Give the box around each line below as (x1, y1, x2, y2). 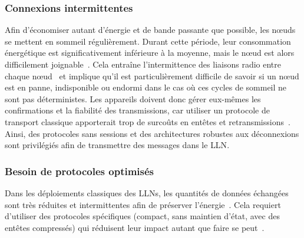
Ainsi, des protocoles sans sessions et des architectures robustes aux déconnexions (5, 127, 299, 139)
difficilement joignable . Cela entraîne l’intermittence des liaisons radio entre (5, 58, 281, 70)
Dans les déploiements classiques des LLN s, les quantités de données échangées (5, 186, 289, 199)
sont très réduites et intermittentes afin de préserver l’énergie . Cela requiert (5, 198, 281, 210)
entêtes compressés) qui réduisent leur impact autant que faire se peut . (5, 221, 265, 233)
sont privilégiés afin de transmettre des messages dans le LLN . (5, 139, 230, 151)
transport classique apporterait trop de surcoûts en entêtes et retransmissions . (5, 115, 290, 128)
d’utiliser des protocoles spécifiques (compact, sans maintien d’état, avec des (5, 210, 280, 222)
